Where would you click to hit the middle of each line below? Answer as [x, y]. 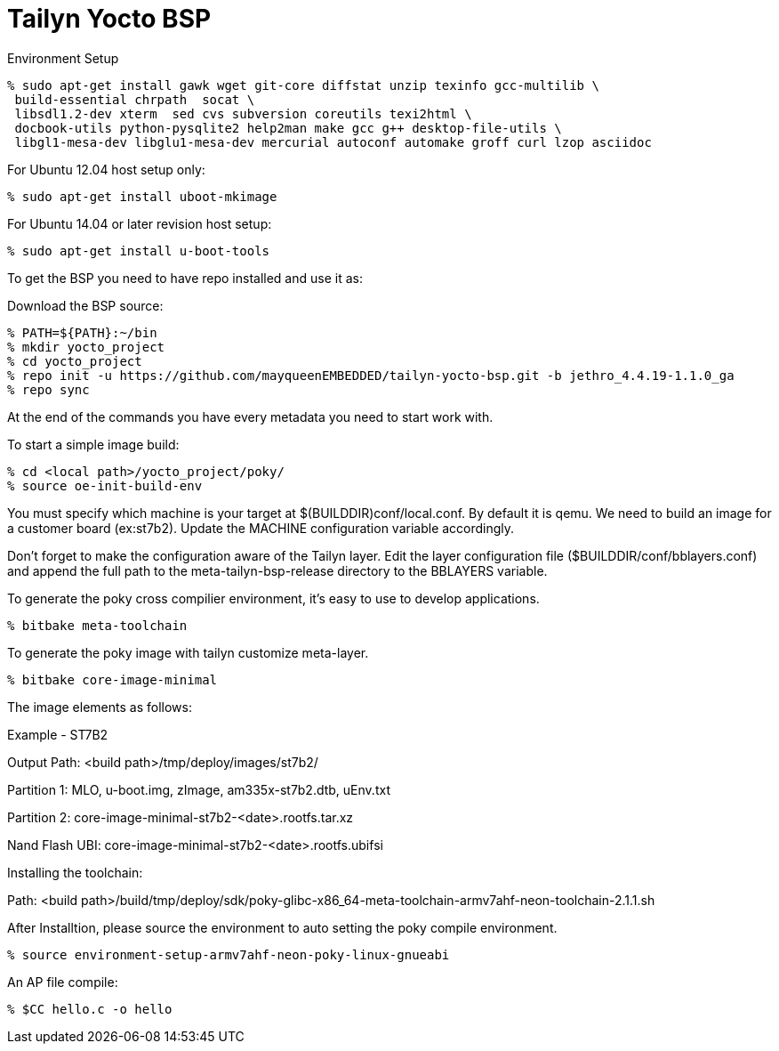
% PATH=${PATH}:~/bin [82, 332]
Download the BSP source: [85, 305]
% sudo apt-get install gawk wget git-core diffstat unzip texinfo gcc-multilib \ [303, 85]
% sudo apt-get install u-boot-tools [139, 251]
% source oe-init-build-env [105, 485]
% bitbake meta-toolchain [97, 625]
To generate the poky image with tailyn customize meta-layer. [188, 652]
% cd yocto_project [75, 361]
